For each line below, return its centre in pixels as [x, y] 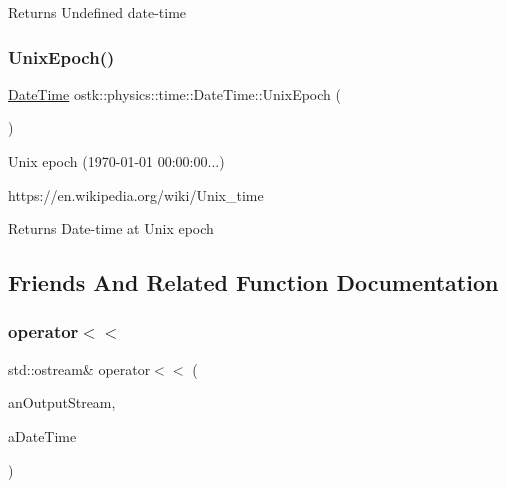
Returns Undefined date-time [97, 12]
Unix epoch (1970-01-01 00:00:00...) [116, 161]
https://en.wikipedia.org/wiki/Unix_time [136, 194]
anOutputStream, [62, 402]
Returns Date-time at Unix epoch [111, 228]
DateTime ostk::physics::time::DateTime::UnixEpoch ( [174, 93]
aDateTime [42, 435]
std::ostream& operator [79, 368]
